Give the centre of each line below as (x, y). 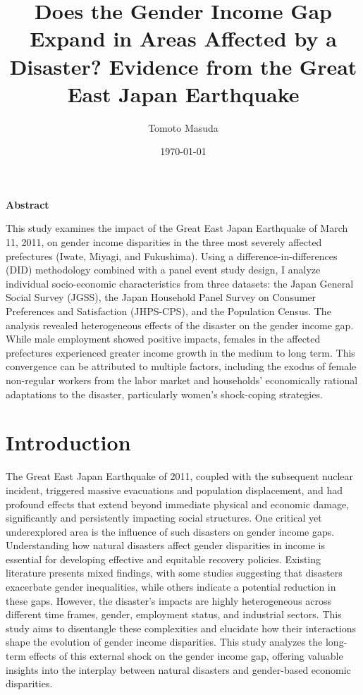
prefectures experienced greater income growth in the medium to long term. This (180, 352)
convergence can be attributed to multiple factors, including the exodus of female (181, 366)
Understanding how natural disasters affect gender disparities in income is (166, 545)
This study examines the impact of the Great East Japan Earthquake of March (177, 228)
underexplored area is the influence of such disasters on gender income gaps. (170, 531)
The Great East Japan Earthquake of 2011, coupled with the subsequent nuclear (179, 476)
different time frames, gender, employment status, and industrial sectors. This (174, 614)
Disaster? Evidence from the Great (183, 66)
